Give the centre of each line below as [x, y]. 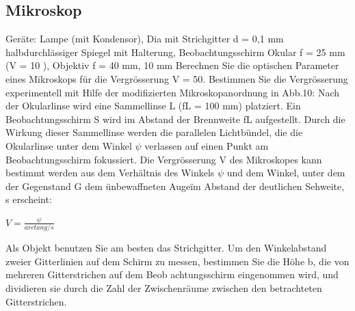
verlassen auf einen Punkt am [207, 145]
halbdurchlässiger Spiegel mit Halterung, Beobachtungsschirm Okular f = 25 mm [175, 52]
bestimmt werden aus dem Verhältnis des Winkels [110, 173]
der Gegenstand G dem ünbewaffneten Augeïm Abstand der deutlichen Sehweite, [175, 186]
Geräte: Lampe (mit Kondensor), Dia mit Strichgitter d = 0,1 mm [145, 39]
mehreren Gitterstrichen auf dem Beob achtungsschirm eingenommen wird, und [172, 274]
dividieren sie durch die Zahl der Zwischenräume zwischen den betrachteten [164, 288]
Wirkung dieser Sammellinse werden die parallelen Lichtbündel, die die [154, 132]
